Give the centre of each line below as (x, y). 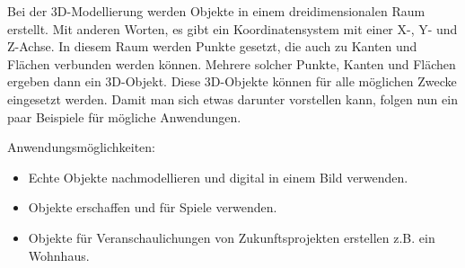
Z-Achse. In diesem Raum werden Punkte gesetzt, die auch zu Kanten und (212, 46)
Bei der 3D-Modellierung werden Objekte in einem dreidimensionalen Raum (216, 11)
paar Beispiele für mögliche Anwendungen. (124, 116)
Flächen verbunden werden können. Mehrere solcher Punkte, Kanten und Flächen (232, 63)
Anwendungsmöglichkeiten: (81, 147)
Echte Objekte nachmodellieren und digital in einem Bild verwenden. (218, 177)
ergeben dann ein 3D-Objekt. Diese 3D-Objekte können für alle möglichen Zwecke (232, 81)
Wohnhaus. (59, 255)
